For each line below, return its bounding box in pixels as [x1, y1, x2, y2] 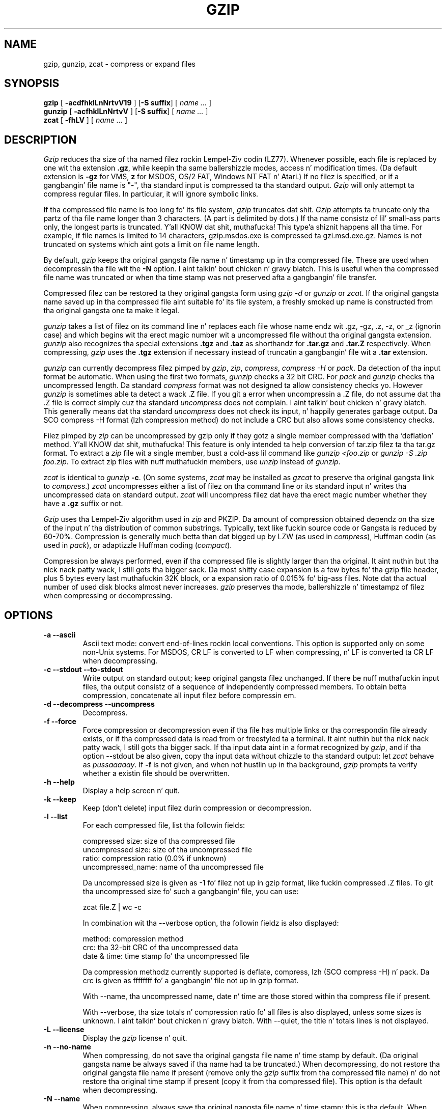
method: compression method [82, 934, 184, 944]
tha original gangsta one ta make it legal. [43, 306, 179, 315]
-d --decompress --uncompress [43, 700, 155, 709]
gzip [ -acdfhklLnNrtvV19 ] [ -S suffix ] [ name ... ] [43, 98, 212, 107]
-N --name [43, 1094, 80, 1103]
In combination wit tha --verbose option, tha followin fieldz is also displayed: [82, 919, 339, 928]
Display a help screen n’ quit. [82, 786, 180, 795]
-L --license [43, 1025, 85, 1034]
